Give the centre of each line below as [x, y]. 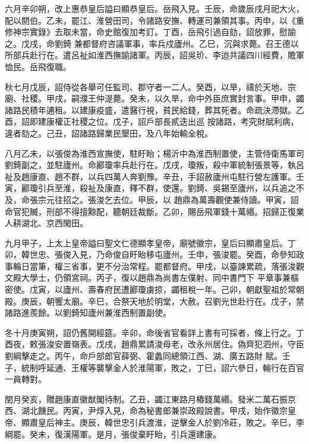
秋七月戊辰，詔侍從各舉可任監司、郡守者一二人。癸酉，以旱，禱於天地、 [146, 86]
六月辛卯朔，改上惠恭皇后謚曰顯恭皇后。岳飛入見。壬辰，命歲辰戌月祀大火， [154, 8]
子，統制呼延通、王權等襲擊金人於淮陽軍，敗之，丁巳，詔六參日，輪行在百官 [154, 367]
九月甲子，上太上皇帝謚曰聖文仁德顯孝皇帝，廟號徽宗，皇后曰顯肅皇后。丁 [150, 242]
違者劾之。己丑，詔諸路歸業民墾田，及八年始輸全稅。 [109, 133]
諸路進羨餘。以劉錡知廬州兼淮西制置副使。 [88, 313]
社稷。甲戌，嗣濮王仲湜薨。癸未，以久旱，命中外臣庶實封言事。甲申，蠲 [163, 98]
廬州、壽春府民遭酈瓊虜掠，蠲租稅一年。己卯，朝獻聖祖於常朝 [183, 289]
